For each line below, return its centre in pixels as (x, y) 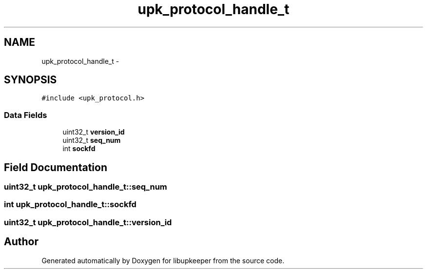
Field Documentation (56, 167)
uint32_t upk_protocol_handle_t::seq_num (86, 187)
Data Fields (26, 115)
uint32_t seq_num (92, 140)
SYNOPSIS (30, 80)
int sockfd (79, 149)
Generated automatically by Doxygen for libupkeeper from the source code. (163, 260)
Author (21, 242)
